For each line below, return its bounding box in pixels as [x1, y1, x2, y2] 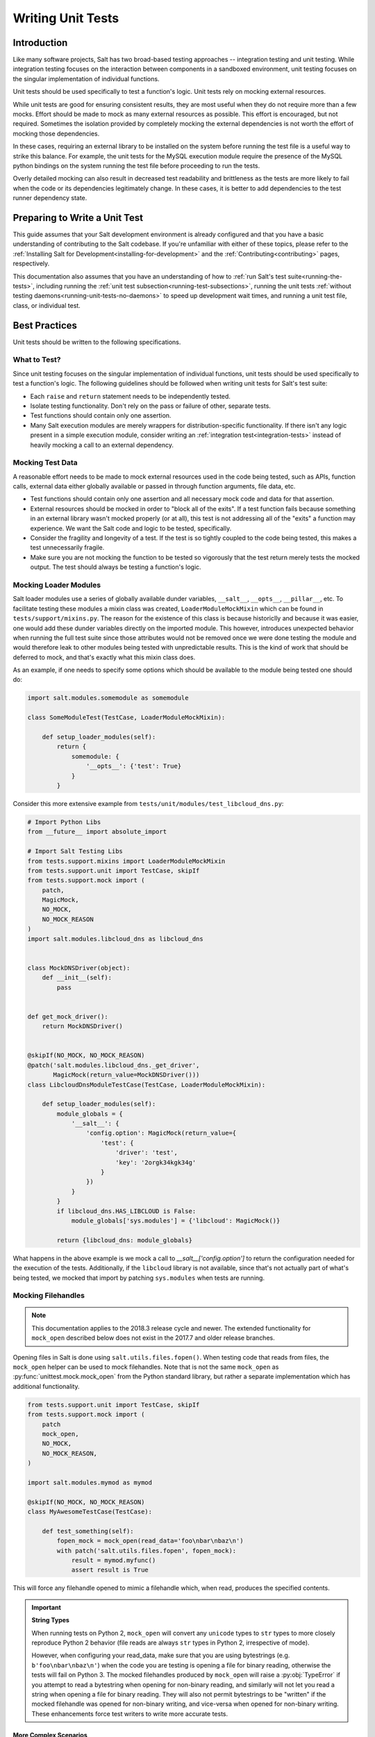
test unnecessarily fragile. [30, 543, 105, 552]
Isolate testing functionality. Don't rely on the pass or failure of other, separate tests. [30, 402, 271, 410]
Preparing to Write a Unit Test [12, 212, 144, 224]
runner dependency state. [12, 194, 87, 202]
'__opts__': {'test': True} [85, 762, 182, 771]
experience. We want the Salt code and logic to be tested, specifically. [30, 524, 232, 532]
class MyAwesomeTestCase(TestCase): [27, 1508, 153, 1516]
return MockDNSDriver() [42, 1022, 123, 1030]
